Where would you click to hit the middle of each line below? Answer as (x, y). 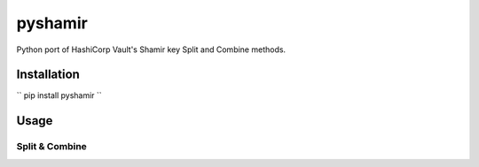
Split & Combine (52, 147)
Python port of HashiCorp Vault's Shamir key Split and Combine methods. (151, 49)
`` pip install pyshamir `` (59, 95)
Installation (48, 75)
